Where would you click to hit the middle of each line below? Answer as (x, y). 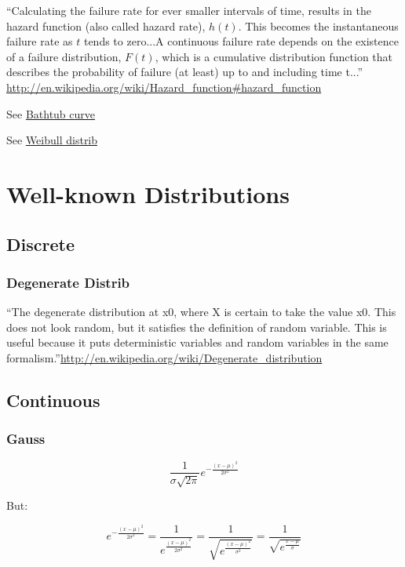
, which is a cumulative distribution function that (274, 56)
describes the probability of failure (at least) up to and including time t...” (185, 72)
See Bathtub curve (51, 113)
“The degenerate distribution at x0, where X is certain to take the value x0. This (201, 312)
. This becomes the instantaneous (318, 25)
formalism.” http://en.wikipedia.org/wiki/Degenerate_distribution (164, 357)
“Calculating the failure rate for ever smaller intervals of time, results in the (189, 10)
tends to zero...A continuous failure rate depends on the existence (241, 41)
